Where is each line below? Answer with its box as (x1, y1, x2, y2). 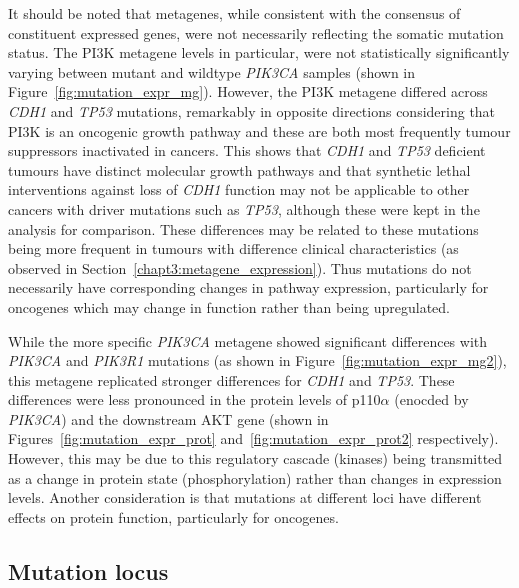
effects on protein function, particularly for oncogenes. (8, 506, 339, 527)
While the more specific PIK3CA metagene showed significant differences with (8, 330, 488, 351)
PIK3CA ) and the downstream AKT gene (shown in (8, 408, 329, 429)
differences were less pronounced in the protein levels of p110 (8, 389, 381, 410)
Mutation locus (8, 555, 169, 586)
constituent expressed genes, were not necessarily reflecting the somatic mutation (8, 22, 504, 43)
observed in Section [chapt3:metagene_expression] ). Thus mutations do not (8, 257, 472, 278)
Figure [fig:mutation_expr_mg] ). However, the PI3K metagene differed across (8, 81, 488, 102)
